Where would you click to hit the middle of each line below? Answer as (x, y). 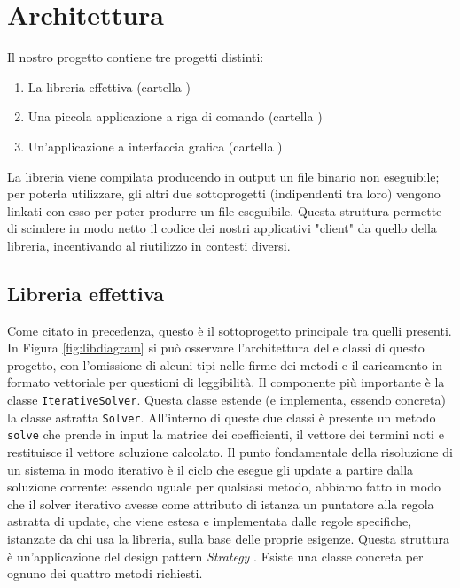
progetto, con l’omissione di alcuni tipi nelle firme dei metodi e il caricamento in (225, 364)
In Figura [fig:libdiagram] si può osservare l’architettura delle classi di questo (216, 348)
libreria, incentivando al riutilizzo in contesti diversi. (149, 245)
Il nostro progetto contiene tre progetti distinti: (136, 57)
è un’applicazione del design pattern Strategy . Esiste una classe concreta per (215, 556)
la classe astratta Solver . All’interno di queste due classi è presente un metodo (222, 417)
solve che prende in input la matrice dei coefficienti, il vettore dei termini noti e (226, 434)
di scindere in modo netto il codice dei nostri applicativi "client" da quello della (222, 228)
